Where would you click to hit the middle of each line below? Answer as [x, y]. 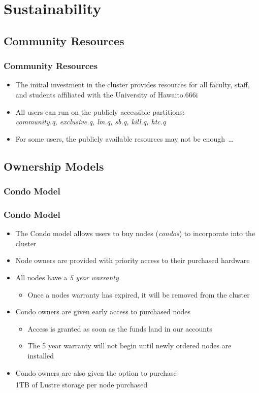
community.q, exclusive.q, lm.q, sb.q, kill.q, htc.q [91, 122]
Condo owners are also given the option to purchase [96, 372]
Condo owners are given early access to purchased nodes [103, 312]
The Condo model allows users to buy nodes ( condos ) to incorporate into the [135, 233]
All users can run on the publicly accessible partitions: [100, 111]
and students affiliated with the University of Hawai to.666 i [107, 94]
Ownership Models [54, 166]
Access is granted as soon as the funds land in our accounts [120, 328]
